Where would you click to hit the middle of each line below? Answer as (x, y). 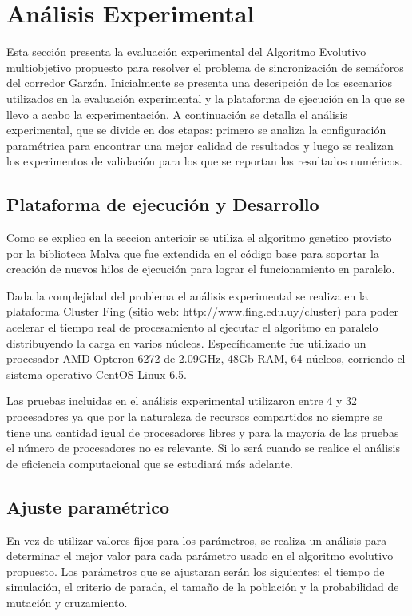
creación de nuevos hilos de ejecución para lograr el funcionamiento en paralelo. (201, 269)
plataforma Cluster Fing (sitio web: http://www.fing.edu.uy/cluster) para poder (203, 311)
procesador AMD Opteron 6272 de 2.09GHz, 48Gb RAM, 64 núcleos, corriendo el (206, 358)
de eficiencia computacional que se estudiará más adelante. (150, 463)
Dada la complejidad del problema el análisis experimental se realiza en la (187, 295)
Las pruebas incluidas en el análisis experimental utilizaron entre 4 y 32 (182, 401)
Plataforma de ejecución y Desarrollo (163, 204)
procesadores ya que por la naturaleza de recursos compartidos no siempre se (194, 417)
